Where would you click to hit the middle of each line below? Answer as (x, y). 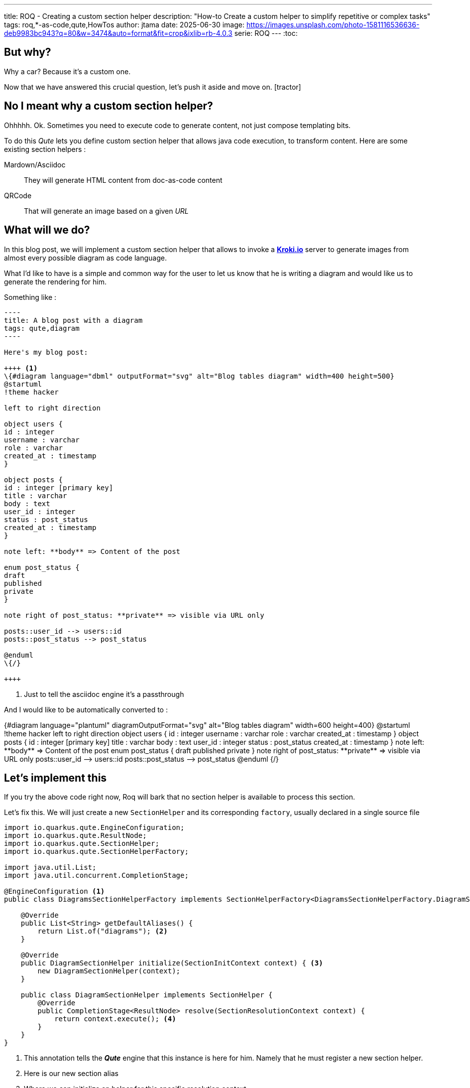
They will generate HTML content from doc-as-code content (123, 180)
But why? (28, 52)
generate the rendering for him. (55, 281)
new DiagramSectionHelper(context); (109, 971)
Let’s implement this (56, 778)
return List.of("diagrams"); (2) (103, 931)
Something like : (30, 297)
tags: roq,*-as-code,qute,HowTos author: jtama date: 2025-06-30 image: (124, 25)
